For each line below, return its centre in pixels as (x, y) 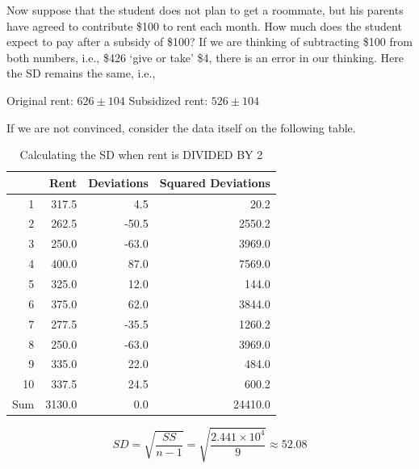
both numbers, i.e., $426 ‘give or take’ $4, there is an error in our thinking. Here (205, 57)
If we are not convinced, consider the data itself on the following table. (181, 127)
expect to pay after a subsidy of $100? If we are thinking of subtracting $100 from (209, 42)
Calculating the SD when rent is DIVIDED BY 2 (141, 155)
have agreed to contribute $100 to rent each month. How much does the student (204, 25)
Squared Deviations (215, 182)
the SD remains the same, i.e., (81, 73)
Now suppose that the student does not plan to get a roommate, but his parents (205, 10)
